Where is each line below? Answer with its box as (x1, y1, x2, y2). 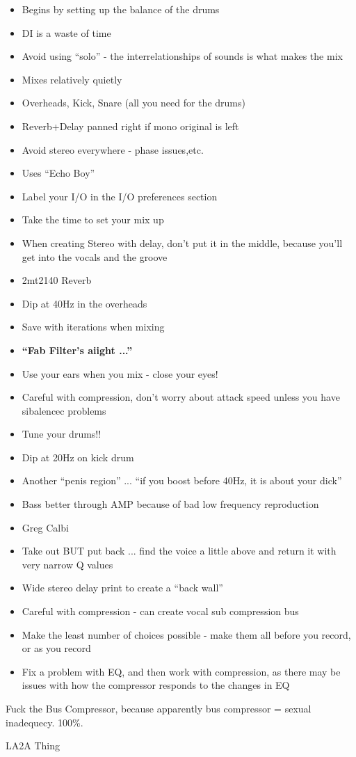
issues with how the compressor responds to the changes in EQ (22, 678, 290, 692)
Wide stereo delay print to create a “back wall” (22, 580, 223, 595)
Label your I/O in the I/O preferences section (22, 189, 218, 203)
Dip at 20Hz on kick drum (22, 449, 134, 464)
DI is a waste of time (22, 25, 111, 40)
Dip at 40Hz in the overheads (22, 296, 147, 310)
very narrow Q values (22, 557, 113, 571)
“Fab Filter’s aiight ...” (22, 342, 133, 357)
